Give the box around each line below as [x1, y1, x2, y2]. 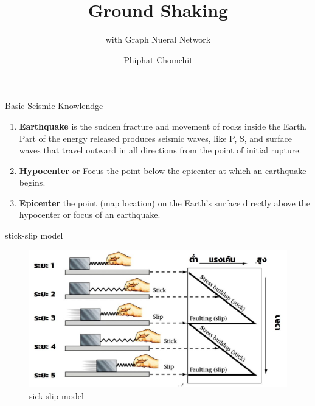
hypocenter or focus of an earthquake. [19, 208, 161, 221]
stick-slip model [5, 229, 63, 242]
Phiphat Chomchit [123, 53, 193, 66]
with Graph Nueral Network [105, 33, 211, 46]
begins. [19, 176, 46, 189]
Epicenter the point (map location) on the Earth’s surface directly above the [19, 196, 310, 209]
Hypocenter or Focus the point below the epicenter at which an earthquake [19, 164, 306, 177]
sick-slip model [29, 389, 84, 402]
